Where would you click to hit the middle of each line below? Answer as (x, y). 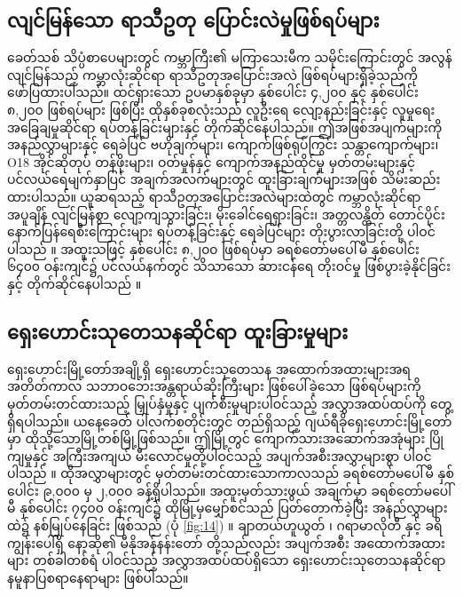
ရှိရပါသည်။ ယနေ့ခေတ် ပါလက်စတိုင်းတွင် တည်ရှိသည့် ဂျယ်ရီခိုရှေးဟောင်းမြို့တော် (230, 421)
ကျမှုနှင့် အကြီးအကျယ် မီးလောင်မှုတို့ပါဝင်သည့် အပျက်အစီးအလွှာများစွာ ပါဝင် (220, 455)
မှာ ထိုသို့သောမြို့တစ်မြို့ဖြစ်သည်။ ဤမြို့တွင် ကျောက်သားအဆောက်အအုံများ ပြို (226, 438)
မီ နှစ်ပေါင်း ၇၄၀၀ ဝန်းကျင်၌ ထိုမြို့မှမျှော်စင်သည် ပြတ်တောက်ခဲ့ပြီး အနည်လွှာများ (228, 508)
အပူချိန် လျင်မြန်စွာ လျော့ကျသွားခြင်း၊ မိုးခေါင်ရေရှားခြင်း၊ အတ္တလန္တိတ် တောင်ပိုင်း (226, 214)
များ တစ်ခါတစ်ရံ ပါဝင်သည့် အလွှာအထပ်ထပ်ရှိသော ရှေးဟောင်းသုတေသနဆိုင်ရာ (227, 560)
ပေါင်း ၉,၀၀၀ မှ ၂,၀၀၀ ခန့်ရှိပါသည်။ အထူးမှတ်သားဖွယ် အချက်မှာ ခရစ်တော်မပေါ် (230, 490)
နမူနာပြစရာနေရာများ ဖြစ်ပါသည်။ (98, 577)
